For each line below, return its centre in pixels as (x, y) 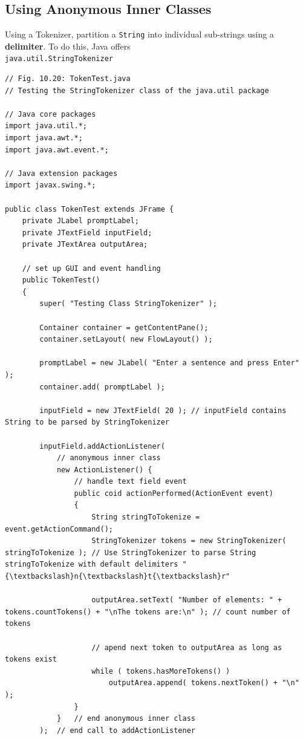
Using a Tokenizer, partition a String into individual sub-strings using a (139, 34)
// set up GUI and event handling (91, 268)
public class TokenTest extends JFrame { (90, 209)
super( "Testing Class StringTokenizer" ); (128, 304)
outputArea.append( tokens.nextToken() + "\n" (204, 683)
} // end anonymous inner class (126, 719)
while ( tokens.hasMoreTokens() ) (161, 671)
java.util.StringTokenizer (59, 59)
